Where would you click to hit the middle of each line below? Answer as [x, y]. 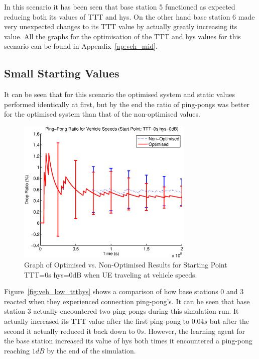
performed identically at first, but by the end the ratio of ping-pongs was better [127, 104]
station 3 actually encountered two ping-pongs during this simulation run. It [121, 311]
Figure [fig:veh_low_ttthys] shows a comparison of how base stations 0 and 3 [124, 291]
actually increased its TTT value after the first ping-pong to [97, 321]
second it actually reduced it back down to [70, 331]
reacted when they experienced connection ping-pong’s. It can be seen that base [127, 301]
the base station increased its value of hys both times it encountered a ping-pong [128, 341]
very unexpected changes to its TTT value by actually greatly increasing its [121, 26]
